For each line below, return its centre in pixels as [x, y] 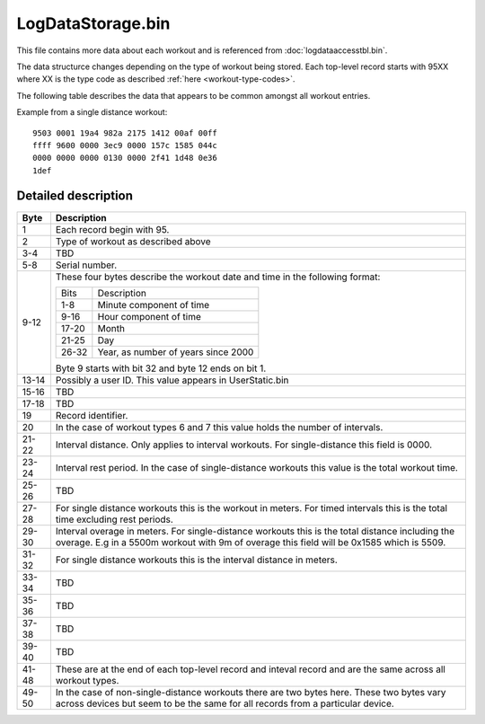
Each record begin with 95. [112, 229]
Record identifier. [92, 415]
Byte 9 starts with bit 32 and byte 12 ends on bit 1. [161, 368]
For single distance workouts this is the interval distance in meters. [197, 560]
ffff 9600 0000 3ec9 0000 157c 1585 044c [125, 145]
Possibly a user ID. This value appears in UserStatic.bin [172, 380]
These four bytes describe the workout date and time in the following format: [218, 277]
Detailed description [75, 196]
